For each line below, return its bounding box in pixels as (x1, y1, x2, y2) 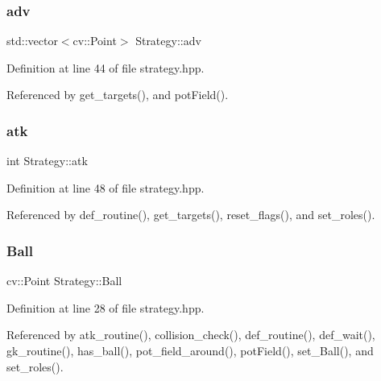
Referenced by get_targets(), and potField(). (6, 86, 229, 103)
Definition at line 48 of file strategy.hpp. (6, 179, 205, 196)
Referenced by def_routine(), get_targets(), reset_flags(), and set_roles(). (6, 206, 375, 223)
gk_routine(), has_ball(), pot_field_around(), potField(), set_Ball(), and (6, 342, 374, 358)
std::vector (6, 32, 58, 49)
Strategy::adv (135, 32, 201, 49)
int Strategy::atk (6, 152, 88, 169)
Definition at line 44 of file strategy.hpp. (6, 59, 205, 76)
